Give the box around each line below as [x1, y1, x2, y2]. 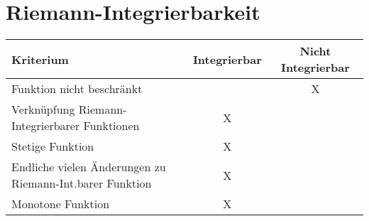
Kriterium [11, 50, 69, 68]
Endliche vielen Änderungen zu [11, 158, 166, 176]
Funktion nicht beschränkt [11, 80, 143, 97]
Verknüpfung [11, 101, 75, 118]
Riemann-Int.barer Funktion [11, 175, 152, 192]
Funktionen [83, 117, 140, 134]
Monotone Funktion [11, 195, 110, 212]
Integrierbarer [11, 117, 80, 134]
